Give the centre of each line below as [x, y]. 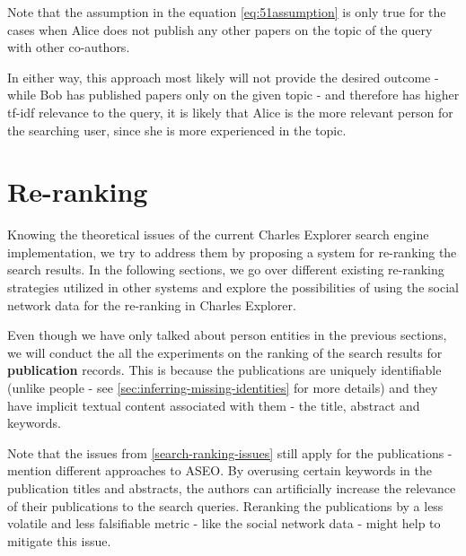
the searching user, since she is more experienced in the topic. [177, 130]
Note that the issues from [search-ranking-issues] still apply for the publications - [230, 452]
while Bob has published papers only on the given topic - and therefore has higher [233, 95]
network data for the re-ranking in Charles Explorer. [152, 304]
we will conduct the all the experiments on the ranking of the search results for [225, 352]
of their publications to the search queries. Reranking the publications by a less [225, 505]
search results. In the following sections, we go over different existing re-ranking [226, 269]
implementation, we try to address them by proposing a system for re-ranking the [232, 252]
